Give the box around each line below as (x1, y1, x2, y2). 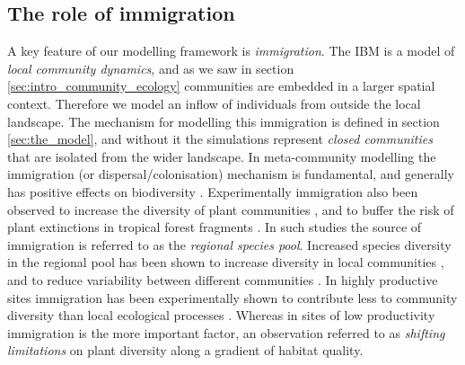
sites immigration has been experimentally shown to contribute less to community (7, 288, 458, 307)
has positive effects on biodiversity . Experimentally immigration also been (7, 182, 418, 200)
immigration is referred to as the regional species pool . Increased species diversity (7, 235, 452, 254)
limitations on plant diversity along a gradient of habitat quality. (7, 341, 364, 360)
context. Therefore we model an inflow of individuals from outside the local (7, 93, 421, 112)
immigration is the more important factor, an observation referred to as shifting (7, 323, 445, 342)
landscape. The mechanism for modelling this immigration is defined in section (7, 111, 440, 130)
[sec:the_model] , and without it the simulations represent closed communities (7, 129, 433, 148)
